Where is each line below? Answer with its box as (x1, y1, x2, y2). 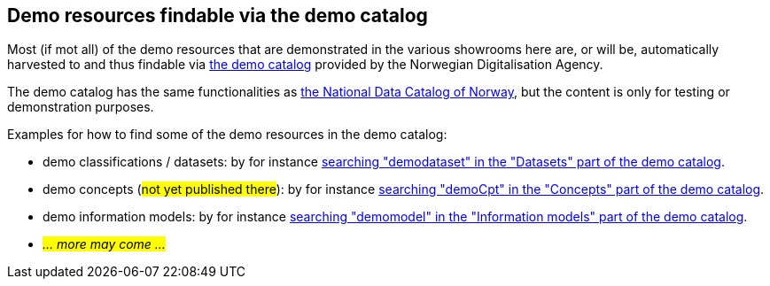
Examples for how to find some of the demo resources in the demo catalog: (7, 127, 447, 143)
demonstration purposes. (7, 99, 154, 115)
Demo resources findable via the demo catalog (7, 4, 428, 27)
